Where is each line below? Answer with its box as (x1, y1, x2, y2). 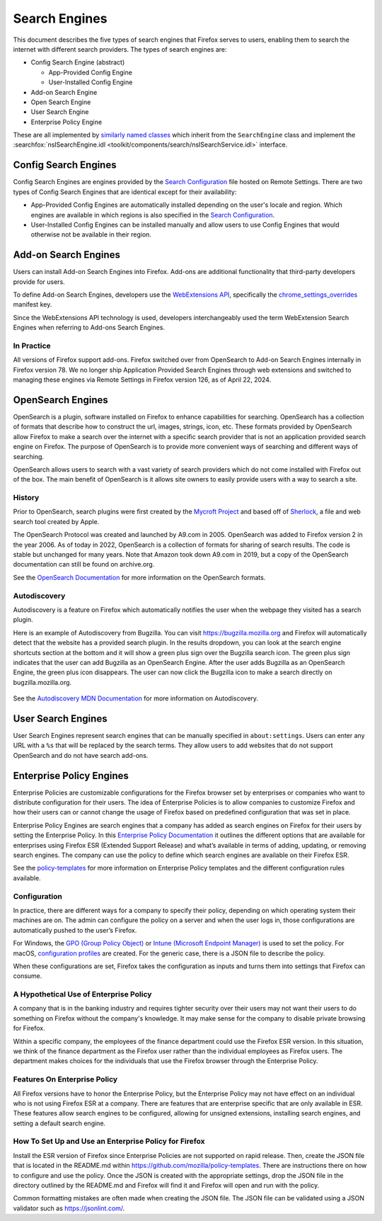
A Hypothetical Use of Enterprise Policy (13, 989, 152, 999)
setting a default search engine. (13, 1119, 106, 1128)
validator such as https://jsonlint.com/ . (13, 1204, 125, 1213)
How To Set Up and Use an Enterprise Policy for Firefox (13, 1137, 205, 1147)
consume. (13, 972, 42, 980)
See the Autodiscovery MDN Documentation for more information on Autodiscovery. (13, 694, 258, 703)
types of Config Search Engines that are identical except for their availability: (13, 188, 237, 196)
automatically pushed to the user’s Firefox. (13, 926, 137, 934)
